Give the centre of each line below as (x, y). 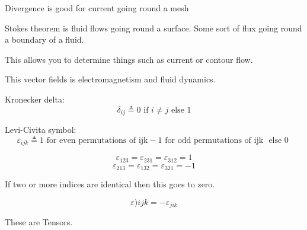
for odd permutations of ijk (214, 140)
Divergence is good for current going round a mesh (97, 8)
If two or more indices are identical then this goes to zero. (110, 183)
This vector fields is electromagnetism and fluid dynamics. (110, 79)
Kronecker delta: (35, 99)
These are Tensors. (39, 222)
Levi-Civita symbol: (41, 130)
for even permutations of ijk (97, 140)
